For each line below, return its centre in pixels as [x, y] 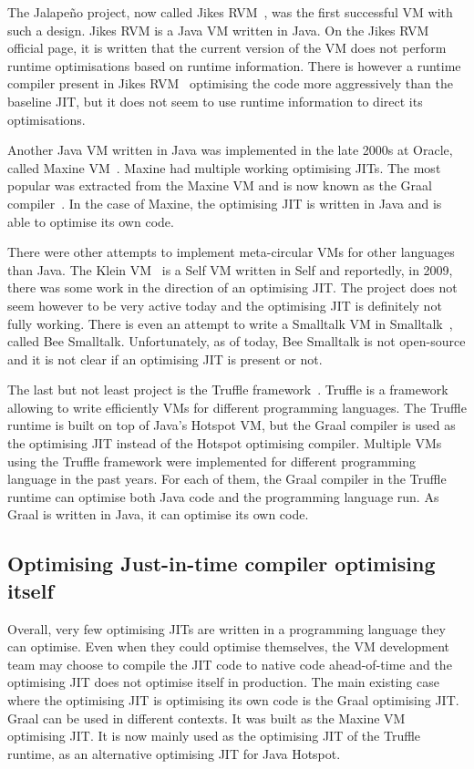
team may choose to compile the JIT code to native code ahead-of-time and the [230, 664]
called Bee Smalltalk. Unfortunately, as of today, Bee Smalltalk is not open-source [237, 341]
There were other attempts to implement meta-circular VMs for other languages [231, 252]
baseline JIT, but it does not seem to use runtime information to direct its [215, 101]
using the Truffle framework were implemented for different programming [211, 461]
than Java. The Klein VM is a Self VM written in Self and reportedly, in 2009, [230, 269]
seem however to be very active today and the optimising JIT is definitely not [225, 305]
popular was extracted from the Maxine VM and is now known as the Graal [220, 185]
